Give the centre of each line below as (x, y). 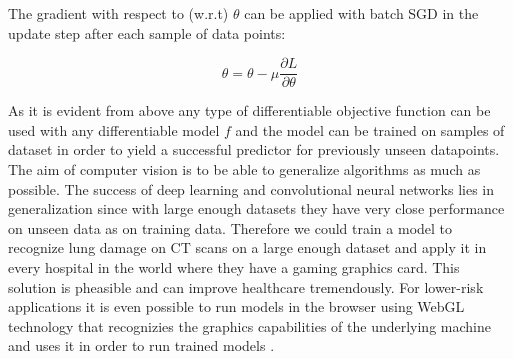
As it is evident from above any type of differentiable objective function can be (249, 110)
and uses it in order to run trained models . (141, 345)
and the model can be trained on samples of (370, 129)
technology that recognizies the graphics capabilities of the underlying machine (249, 325)
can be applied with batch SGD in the (361, 13)
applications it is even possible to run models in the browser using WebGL (236, 306)
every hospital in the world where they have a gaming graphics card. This (234, 267)
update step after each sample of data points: (147, 32)
